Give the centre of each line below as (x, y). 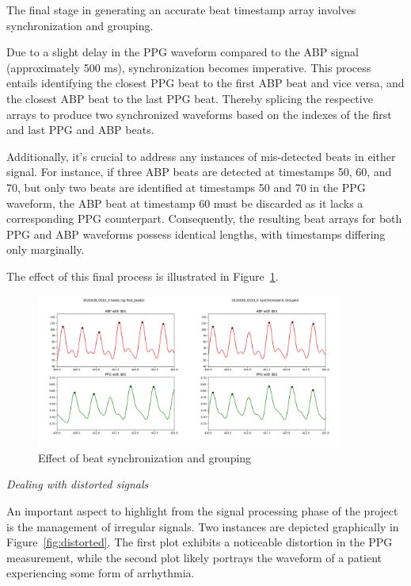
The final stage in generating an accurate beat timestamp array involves (181, 10)
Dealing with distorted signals (78, 484)
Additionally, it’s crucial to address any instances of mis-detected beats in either (201, 156)
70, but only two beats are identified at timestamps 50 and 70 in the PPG (186, 187)
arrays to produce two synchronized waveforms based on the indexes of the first (199, 114)
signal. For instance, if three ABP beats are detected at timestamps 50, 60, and (199, 172)
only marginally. (46, 249)
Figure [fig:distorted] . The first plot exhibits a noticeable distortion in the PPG (200, 542)
